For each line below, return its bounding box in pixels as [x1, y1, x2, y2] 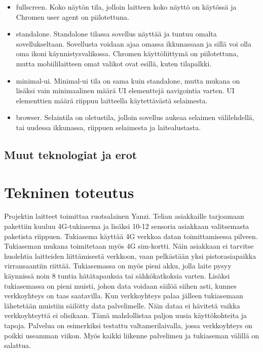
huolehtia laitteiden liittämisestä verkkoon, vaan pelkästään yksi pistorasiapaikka [4, 250, 256, 261]
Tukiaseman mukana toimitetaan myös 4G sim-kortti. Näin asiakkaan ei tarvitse [4, 241, 254, 251]
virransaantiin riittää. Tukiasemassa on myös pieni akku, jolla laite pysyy [4, 260, 232, 271]
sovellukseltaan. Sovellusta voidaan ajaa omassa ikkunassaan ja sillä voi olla [16, 38, 251, 49]
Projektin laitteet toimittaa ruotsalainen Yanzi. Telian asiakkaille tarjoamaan [4, 211, 244, 221]
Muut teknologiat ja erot [4, 146, 137, 162]
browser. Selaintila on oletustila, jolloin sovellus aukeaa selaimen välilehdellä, [16, 112, 254, 123]
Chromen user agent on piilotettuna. [16, 11, 129, 22]
